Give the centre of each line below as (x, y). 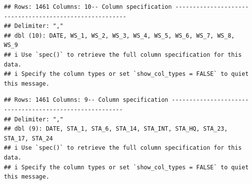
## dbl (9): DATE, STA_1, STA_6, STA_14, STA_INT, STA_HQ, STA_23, (116, 129)
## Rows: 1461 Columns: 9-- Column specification (86, 100)
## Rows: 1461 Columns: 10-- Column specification (88, 7)
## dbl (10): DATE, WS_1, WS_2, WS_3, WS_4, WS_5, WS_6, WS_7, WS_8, (119, 35)
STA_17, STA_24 (29, 138)
